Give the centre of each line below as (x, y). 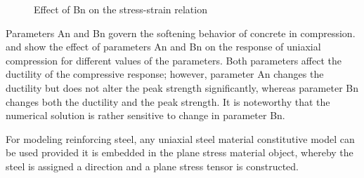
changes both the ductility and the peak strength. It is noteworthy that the (168, 101)
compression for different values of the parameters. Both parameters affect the (174, 60)
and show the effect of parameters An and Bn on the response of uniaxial (163, 47)
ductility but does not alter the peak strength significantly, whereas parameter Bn (182, 87)
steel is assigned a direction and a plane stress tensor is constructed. (152, 166)
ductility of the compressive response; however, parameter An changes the (165, 74)
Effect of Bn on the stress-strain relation (121, 9)
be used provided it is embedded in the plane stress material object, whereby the (180, 152)
